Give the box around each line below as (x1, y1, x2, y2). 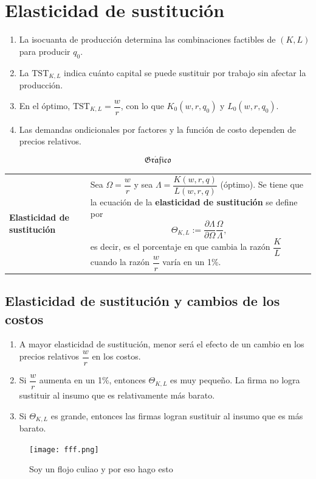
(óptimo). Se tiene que (220, 178, 303, 191)
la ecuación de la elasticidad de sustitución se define (90, 195, 298, 208)
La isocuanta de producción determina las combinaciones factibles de (19, 33, 276, 46)
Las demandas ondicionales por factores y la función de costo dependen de (19, 122, 297, 135)
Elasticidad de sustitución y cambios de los (5, 291, 280, 310)
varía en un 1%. (162, 255, 221, 268)
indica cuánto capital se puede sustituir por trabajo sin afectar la (64, 66, 306, 79)
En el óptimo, (19, 99, 70, 112)
